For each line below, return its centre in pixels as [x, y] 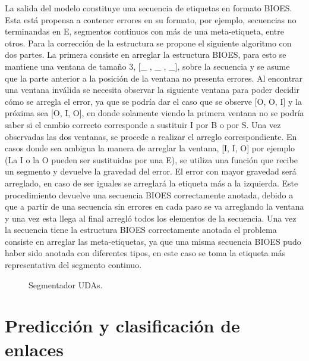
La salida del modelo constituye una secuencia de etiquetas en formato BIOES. [149, 8]
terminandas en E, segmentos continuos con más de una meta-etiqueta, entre [144, 31]
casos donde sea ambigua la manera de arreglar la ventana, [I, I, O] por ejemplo [150, 148]
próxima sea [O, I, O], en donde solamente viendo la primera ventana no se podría [154, 113]
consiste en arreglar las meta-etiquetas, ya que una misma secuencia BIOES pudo [153, 241]
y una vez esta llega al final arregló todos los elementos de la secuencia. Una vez [151, 218]
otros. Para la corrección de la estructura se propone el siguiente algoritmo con [148, 43]
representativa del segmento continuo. [73, 265]
